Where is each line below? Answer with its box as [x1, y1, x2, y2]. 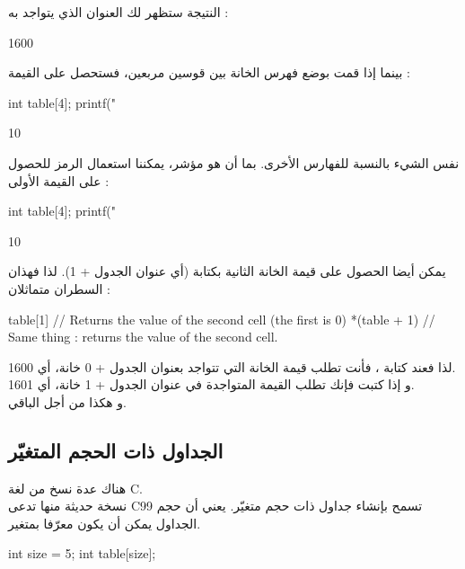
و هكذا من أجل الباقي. [8, 392, 127, 411]
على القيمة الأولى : [8, 171, 110, 190]
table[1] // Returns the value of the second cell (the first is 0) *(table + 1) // [8, 309, 435, 328]
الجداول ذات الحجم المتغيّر [8, 436, 224, 464]
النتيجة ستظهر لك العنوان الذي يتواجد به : [8, 3, 229, 21]
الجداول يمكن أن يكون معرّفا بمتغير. [8, 513, 201, 532]
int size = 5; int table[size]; [8, 544, 156, 563]
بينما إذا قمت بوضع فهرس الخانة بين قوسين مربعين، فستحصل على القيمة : [8, 63, 410, 82]
